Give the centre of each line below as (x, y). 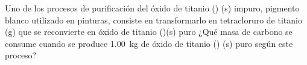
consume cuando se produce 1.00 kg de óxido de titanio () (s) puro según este (149, 43)
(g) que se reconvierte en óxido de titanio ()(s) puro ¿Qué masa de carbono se (149, 32)
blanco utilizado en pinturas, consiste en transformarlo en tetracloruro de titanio (153, 20)
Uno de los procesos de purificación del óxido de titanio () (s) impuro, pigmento (152, 8)
